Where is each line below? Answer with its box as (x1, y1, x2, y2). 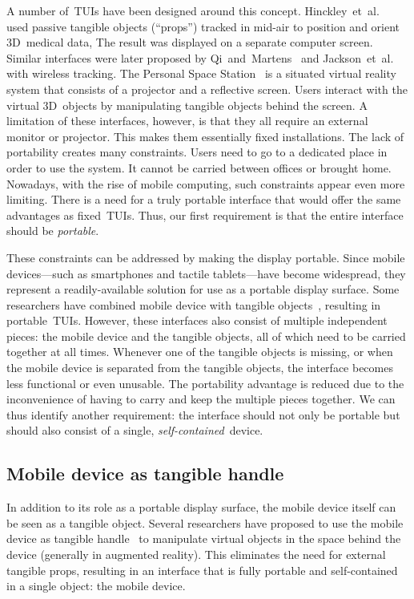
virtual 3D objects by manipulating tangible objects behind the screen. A (6, 96, 368, 113)
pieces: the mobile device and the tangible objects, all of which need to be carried (6, 327, 406, 344)
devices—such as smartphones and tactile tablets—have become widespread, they (6, 265, 406, 281)
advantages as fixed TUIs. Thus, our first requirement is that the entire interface (6, 206, 404, 223)
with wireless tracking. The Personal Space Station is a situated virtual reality (6, 65, 396, 82)
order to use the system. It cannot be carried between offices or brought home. (6, 159, 392, 176)
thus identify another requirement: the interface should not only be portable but (6, 406, 400, 423)
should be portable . (6, 222, 99, 239)
